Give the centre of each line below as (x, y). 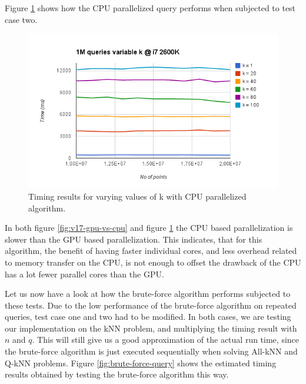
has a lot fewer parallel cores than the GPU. (84, 274)
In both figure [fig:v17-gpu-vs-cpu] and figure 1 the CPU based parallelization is (149, 228)
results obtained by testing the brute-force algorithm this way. (117, 374)
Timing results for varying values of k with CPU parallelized (137, 196)
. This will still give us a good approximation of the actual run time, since (166, 340)
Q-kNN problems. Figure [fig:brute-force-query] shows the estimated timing (141, 363)
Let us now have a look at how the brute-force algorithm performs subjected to (148, 294)
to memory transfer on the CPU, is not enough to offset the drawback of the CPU (153, 262)
